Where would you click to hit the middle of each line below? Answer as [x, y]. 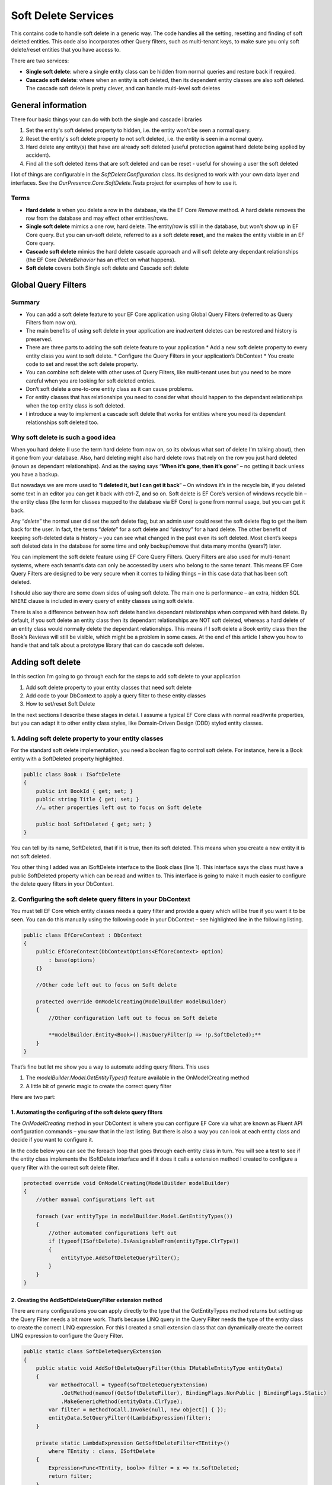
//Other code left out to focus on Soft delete [106, 985]
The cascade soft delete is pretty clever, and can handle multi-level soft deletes [123, 88]
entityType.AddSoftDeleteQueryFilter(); [120, 1258]
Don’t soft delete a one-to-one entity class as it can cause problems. [110, 389]
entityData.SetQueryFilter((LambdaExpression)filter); [130, 1418]
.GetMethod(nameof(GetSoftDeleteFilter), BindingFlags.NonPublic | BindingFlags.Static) [194, 1393]
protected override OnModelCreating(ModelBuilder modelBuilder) [131, 1001]
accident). [38, 155]
